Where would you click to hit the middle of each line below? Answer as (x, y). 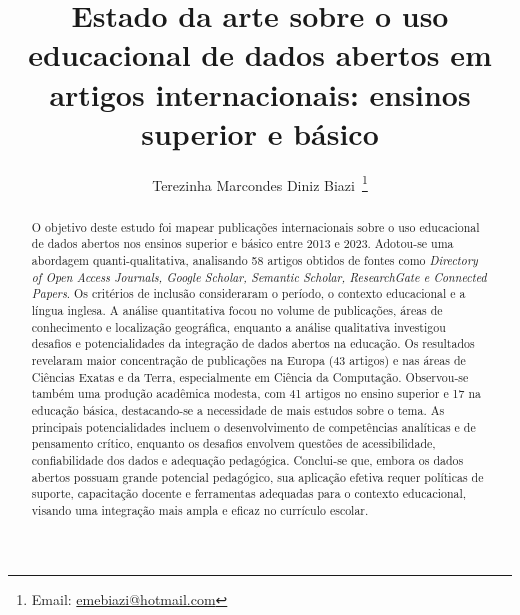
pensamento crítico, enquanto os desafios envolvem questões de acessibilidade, (233, 443)
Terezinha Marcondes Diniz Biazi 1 (260, 183)
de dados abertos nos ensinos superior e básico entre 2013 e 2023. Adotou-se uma (242, 243)
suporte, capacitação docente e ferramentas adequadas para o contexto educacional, (249, 493)
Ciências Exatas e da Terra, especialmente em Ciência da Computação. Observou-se (250, 376)
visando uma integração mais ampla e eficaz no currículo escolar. (200, 509)
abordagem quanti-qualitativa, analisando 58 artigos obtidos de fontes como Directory (254, 260)
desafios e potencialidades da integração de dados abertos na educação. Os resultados (253, 343)
